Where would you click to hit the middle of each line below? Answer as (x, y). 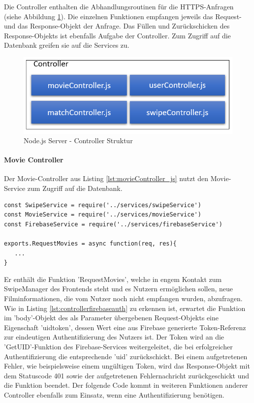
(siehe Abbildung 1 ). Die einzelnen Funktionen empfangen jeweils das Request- (123, 16)
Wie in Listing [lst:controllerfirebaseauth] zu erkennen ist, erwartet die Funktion (125, 308)
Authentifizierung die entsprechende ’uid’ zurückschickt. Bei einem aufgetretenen (126, 356)
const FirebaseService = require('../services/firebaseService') (113, 224)
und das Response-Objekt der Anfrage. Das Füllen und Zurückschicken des (117, 26)
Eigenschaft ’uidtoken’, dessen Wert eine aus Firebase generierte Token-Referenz (125, 327)
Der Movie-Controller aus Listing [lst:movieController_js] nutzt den (106, 178)
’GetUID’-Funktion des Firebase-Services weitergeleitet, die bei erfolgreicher (118, 346)
